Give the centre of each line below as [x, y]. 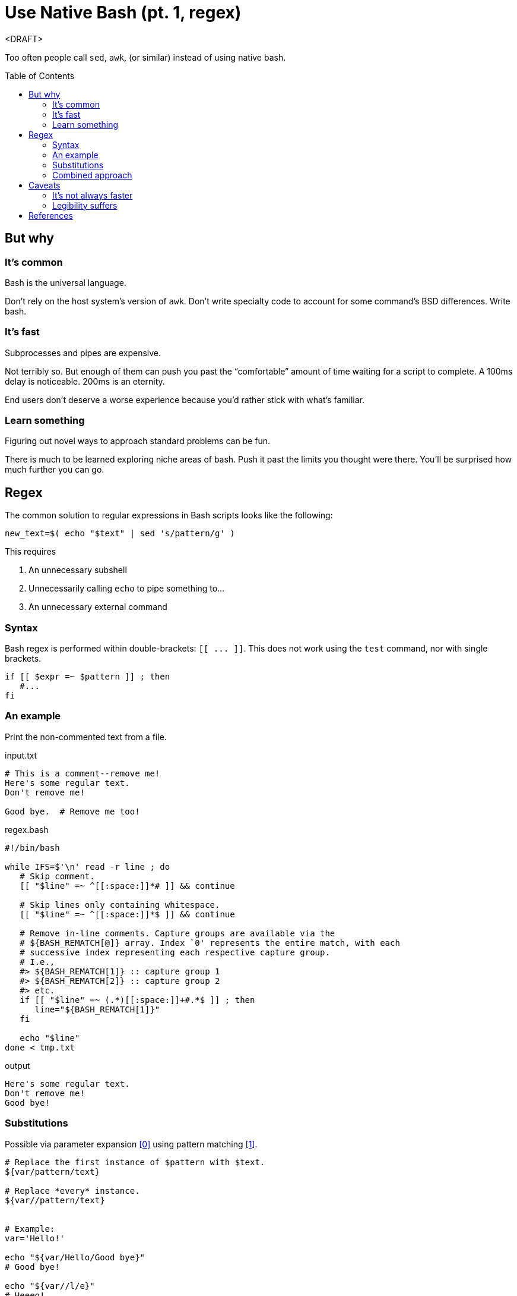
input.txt [21, 755]
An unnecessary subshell [78, 570]
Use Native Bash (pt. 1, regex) [123, 12]
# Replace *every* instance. [72, 1190]
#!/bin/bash [32, 847]
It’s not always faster [93, 195]
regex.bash [27, 829]
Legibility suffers [85, 205]
